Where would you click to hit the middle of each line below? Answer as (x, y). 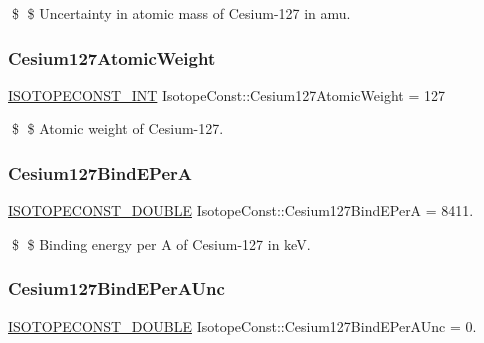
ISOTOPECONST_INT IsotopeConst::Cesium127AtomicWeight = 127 (226, 94)
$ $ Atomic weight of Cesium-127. (117, 128)
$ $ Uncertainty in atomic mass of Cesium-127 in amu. (181, 13)
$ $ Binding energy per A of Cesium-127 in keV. (161, 243)
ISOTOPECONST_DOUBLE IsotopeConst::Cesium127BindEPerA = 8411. (241, 210)
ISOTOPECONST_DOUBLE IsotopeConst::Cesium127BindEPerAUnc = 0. (242, 325)
